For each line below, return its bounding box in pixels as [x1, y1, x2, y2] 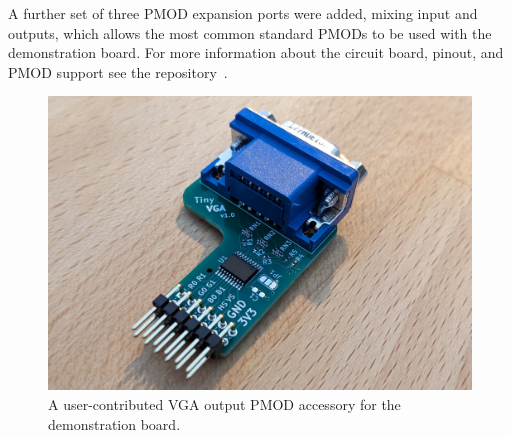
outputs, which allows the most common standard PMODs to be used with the [8, 22, 492, 43]
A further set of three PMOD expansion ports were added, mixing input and [8, 3, 478, 23]
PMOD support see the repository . [8, 61, 228, 82]
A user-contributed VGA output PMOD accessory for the [48, 393, 401, 414]
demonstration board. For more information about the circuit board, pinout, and [8, 42, 504, 63]
